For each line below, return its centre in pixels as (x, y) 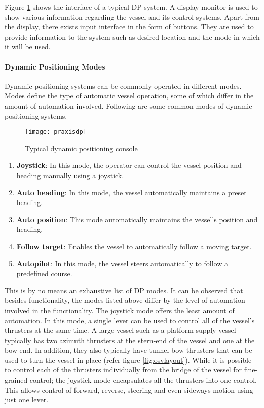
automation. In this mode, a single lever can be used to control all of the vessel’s (130, 320)
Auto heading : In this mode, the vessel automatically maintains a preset (131, 192)
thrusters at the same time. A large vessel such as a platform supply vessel (120, 330)
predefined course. (44, 273)
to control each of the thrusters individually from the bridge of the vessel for (123, 370)
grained (16, 380)
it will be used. (28, 46)
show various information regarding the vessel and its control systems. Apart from (132, 16)
